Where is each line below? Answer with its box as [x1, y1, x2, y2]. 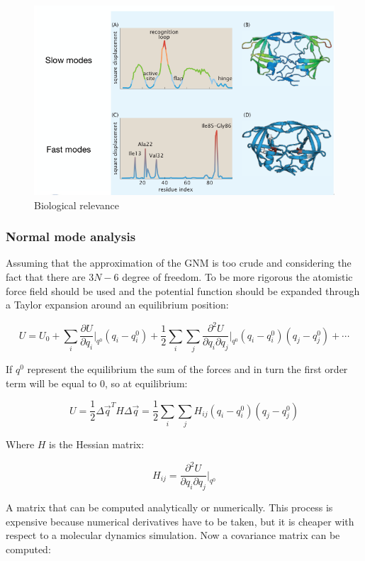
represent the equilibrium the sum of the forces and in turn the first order [27, 361, 348, 376]
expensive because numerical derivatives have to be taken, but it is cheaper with [6, 513, 354, 528]
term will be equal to [6, 375, 97, 390]
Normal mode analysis [6, 228, 136, 245]
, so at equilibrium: [105, 375, 188, 390]
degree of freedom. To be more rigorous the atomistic [122, 269, 353, 284]
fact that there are [6, 269, 86, 284]
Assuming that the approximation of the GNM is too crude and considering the [6, 255, 352, 270]
